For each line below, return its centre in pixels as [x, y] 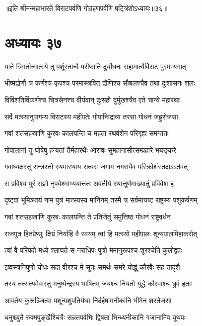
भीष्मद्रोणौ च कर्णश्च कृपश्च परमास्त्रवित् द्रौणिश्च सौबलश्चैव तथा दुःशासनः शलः [100, 83]
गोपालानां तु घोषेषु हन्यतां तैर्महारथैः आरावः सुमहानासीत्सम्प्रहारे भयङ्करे [90, 150]
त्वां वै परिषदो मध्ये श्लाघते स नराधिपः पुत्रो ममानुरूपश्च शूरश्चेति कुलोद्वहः [93, 250]
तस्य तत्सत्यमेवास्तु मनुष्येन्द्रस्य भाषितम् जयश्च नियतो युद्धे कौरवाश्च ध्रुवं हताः [98, 283]
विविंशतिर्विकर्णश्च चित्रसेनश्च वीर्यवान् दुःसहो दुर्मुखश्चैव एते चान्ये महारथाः [93, 99]
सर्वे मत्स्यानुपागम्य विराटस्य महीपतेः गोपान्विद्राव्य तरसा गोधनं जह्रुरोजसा [91, 116]
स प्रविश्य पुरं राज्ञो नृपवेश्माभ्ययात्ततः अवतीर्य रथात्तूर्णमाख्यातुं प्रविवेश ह [89, 183]
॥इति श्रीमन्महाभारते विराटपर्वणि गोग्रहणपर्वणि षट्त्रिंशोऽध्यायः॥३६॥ [86, 8]
